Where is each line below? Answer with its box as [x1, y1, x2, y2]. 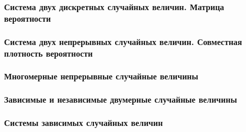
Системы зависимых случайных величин [4, 116, 163, 129]
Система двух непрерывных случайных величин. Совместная [4, 35, 242, 48]
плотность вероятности [4, 47, 93, 59]
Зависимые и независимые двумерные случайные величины [4, 93, 237, 106]
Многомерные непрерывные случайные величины [4, 70, 198, 82]
